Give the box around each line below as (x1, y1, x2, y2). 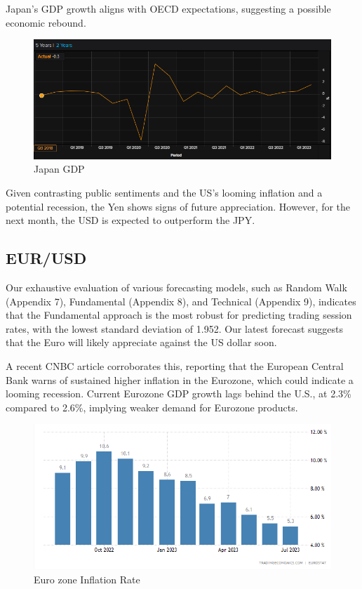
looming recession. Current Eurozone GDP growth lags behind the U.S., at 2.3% (6, 386, 351, 401)
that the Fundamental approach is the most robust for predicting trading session (6, 307, 352, 322)
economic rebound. (6, 15, 86, 29)
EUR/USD (6, 247, 87, 269)
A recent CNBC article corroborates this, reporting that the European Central (6, 359, 344, 373)
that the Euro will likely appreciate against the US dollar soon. (6, 335, 277, 350)
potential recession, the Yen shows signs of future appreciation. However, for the (6, 199, 351, 213)
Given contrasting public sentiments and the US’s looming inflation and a (6, 185, 323, 200)
